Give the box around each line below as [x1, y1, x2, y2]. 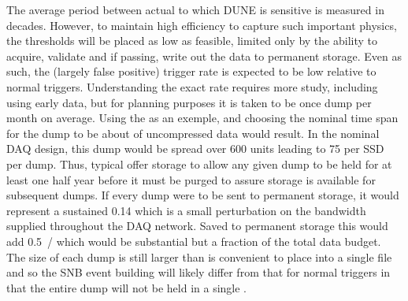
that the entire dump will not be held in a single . [6, 279, 247, 295]
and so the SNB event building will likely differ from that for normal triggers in [6, 264, 391, 281]
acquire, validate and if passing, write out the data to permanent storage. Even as [6, 47, 402, 64]
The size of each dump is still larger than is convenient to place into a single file [6, 248, 392, 265]
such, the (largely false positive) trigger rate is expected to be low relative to [6, 63, 376, 80]
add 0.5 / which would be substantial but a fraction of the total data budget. [6, 232, 381, 249]
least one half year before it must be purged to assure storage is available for [6, 171, 376, 188]
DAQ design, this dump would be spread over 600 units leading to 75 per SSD [6, 140, 384, 157]
